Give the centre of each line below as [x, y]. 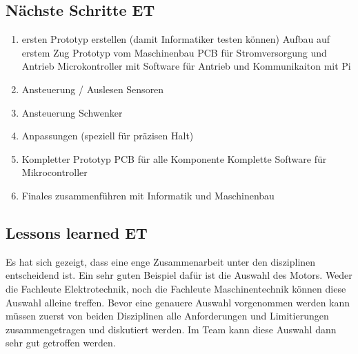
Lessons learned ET [77, 232]
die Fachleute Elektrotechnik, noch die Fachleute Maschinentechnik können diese [176, 288]
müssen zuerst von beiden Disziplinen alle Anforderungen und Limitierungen [167, 316]
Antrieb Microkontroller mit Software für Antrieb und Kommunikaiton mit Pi [186, 66]
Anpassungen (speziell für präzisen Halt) [108, 136]
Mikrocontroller [54, 172]
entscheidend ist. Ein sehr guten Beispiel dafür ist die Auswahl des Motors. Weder [179, 275]
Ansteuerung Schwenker [72, 112]
